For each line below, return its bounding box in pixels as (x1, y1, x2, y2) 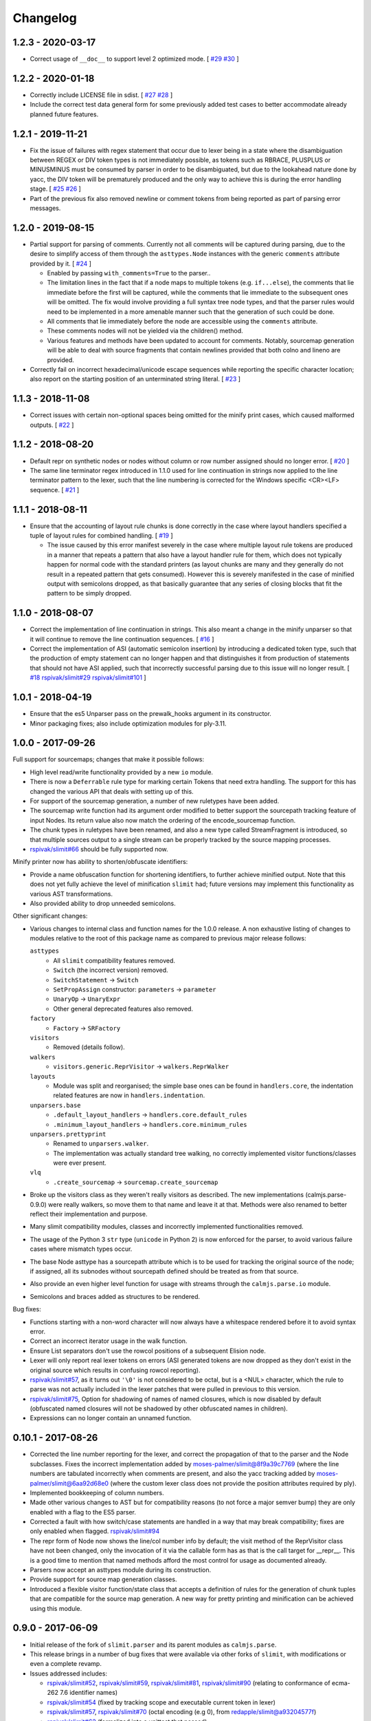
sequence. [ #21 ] (30, 485, 80, 494)
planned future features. (30, 110, 99, 118)
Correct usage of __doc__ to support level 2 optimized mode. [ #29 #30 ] (30, 55, 239, 63)
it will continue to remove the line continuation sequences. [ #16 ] (30, 635, 214, 643)
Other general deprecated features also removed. (53, 1004, 194, 1013)
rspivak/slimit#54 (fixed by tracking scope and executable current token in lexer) (47, 1698, 276, 1707)
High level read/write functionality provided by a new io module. (30, 768, 213, 776)
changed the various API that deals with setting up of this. (30, 787, 194, 795)
